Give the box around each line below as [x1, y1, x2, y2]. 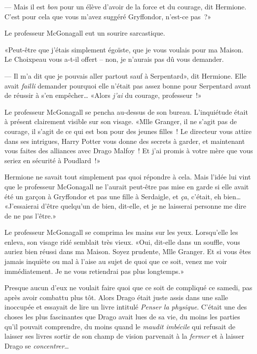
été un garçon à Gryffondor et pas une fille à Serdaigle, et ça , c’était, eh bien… [4, 191, 241, 201]
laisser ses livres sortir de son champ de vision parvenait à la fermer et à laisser [4, 331, 244, 341]
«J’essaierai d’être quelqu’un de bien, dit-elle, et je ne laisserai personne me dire [4, 201, 246, 211]
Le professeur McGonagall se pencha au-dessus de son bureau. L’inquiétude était [4, 106, 248, 117]
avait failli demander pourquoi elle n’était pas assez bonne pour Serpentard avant [4, 80, 251, 90]
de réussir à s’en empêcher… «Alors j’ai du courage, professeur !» [4, 90, 202, 100]
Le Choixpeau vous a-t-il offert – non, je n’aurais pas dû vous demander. [4, 54, 224, 64]
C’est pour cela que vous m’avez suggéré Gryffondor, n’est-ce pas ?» [4, 11, 212, 21]
